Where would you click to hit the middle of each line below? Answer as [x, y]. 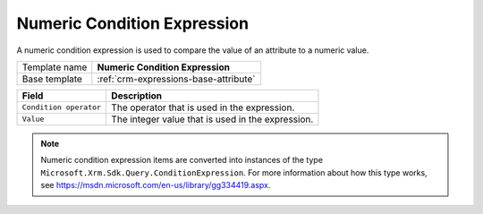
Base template [52, 79]
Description [137, 96]
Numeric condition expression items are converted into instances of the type [182, 160]
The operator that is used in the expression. [203, 107]
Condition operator [62, 107]
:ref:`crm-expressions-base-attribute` [176, 79]
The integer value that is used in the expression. [212, 119]
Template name [55, 67]
